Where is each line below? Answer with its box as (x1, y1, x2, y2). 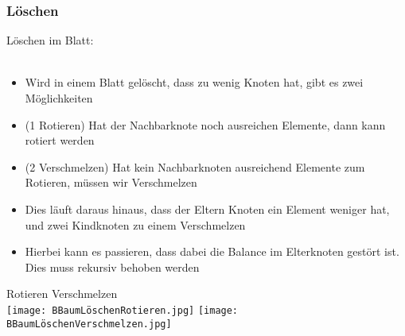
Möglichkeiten (25, 90, 93, 106)
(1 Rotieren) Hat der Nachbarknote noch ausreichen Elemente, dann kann (25, 116, 386, 133)
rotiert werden (25, 132, 95, 149)
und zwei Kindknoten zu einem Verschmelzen (25, 216, 246, 233)
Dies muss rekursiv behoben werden (25, 258, 200, 275)
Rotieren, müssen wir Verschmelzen (25, 174, 197, 191)
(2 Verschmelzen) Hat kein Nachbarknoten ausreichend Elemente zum (25, 158, 365, 175)
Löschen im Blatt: (6, 32, 94, 48)
